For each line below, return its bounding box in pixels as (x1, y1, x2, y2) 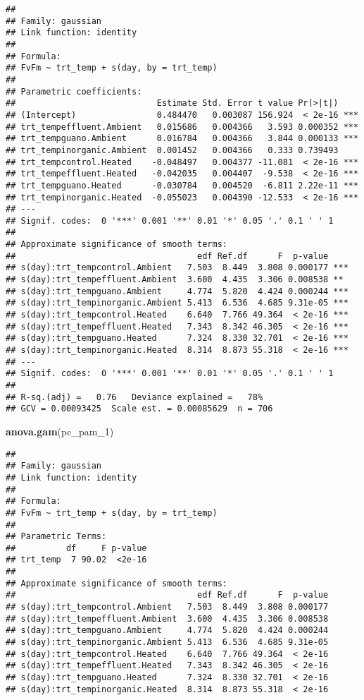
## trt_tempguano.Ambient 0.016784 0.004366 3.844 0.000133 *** (6, 133, 359, 144)
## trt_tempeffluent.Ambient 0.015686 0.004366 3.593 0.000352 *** (6, 121, 359, 132)
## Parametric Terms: (6, 531, 107, 542)
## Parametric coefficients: (6, 86, 142, 97)
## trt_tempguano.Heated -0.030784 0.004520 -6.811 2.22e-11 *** (6, 180, 359, 191)
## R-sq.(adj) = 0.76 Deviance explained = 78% (6, 392, 263, 402)
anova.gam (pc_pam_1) (6, 423, 114, 438)
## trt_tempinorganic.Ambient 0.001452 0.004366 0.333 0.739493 (6, 145, 339, 155)
